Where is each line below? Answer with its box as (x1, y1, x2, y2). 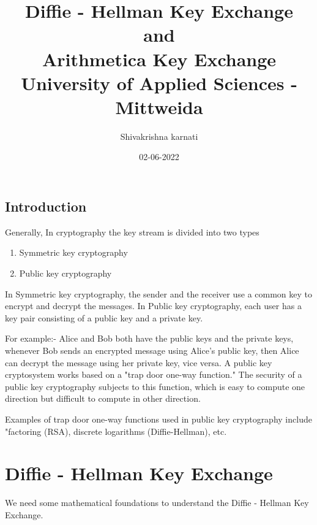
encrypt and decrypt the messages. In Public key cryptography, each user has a (5, 299, 302, 312)
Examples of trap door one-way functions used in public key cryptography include (5, 413, 312, 425)
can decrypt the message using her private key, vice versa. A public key (5, 356, 272, 369)
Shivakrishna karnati (120, 129, 198, 142)
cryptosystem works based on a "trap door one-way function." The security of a (5, 368, 302, 381)
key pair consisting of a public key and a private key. (5, 311, 203, 324)
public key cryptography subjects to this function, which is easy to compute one (5, 380, 305, 393)
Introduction (5, 197, 87, 216)
